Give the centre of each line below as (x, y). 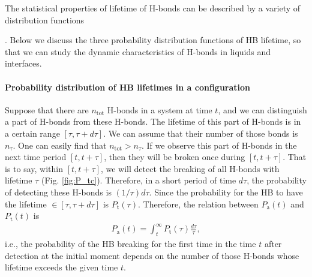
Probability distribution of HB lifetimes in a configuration (128, 87)
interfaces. (23, 63)
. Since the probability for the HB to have (226, 192)
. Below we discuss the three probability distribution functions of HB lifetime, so (153, 40)
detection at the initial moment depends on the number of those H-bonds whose (152, 255)
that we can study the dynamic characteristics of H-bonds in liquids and (138, 51)
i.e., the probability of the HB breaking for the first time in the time (130, 244)
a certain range (32, 133)
